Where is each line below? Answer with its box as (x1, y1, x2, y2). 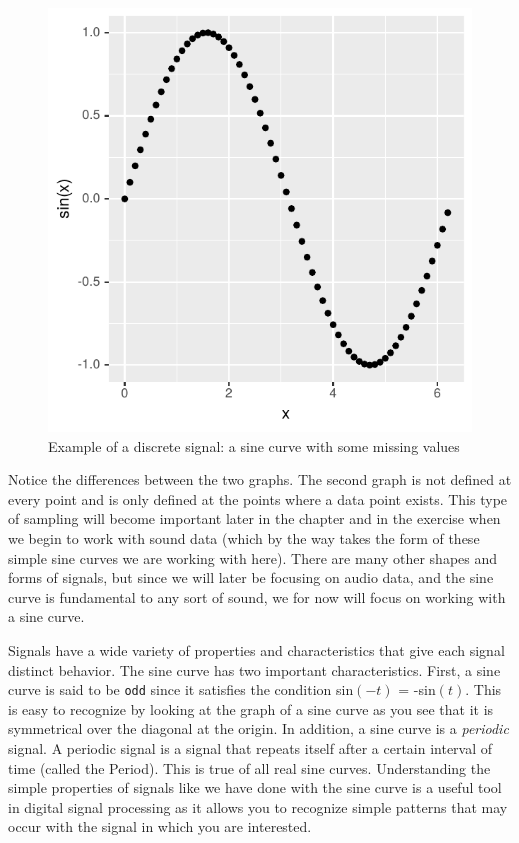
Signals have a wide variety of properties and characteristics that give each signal (8, 639, 505, 660)
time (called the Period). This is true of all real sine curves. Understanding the (8, 757, 491, 778)
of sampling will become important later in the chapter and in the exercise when (8, 508, 501, 529)
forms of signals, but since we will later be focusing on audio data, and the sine (8, 567, 494, 588)
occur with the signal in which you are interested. (8, 816, 312, 837)
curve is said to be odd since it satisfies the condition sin (8, 679, 354, 700)
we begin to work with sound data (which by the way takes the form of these (8, 527, 480, 548)
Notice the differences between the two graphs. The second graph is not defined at (8, 469, 512, 490)
